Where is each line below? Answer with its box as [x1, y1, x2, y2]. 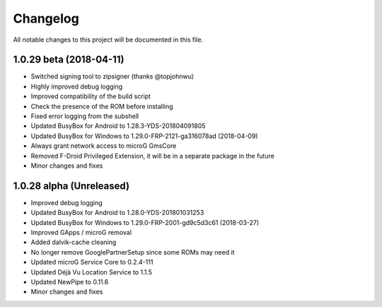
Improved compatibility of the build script [30, 92, 151, 100]
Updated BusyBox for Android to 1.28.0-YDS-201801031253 [30, 209, 204, 217]
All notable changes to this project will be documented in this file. [13, 35, 204, 44]
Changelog [13, 11, 79, 26]
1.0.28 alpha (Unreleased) [13, 180, 130, 192]
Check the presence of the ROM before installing [30, 102, 173, 110]
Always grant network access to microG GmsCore [30, 141, 177, 150]
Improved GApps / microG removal [30, 228, 132, 237]
